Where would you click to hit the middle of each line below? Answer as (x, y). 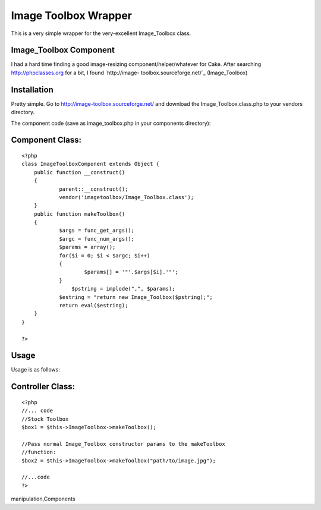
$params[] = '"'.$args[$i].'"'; (131, 272)
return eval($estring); (94, 305)
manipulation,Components (43, 499)
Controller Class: (43, 387)
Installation (32, 89)
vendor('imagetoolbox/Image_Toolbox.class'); (127, 197)
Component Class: (46, 140)
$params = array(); (87, 247)
